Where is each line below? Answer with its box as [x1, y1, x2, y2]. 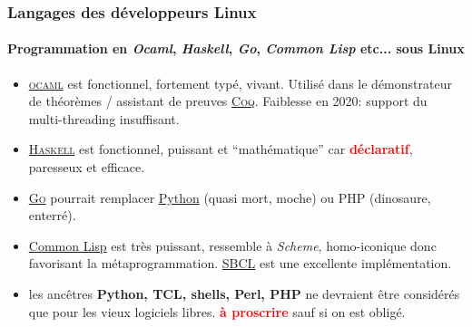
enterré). [28, 206, 76, 225]
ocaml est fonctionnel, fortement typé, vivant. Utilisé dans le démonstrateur [28, 73, 452, 92]
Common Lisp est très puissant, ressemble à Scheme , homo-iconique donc [28, 236, 437, 255]
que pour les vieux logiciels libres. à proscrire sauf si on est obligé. [28, 302, 406, 321]
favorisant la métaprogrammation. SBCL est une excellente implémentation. [28, 254, 452, 273]
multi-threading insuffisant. [28, 109, 180, 128]
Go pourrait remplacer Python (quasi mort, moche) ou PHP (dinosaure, [28, 188, 431, 207]
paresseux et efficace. [28, 158, 145, 177]
